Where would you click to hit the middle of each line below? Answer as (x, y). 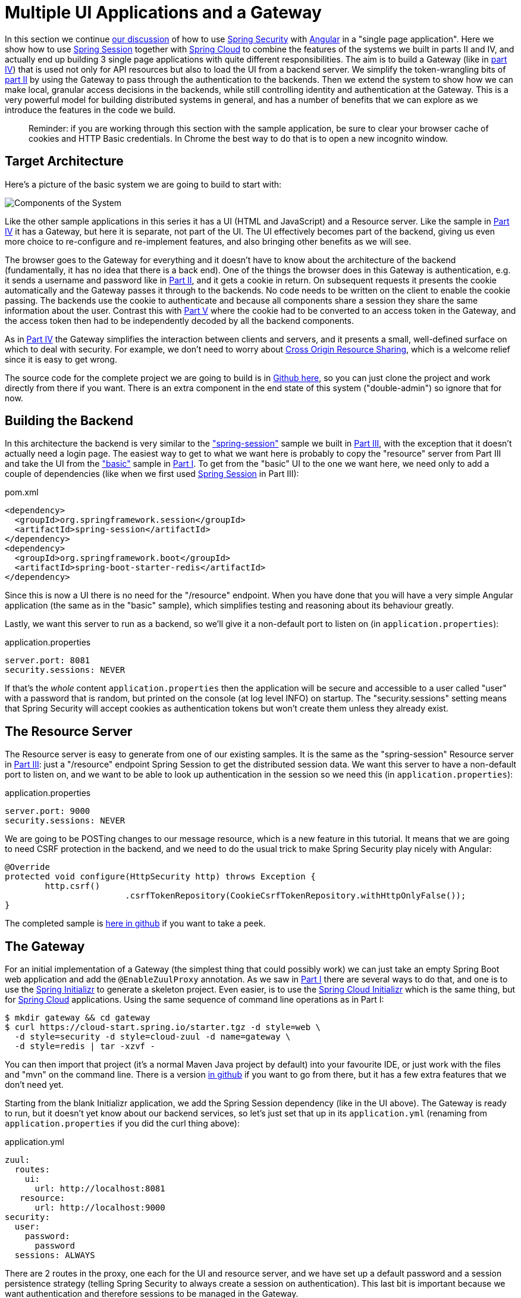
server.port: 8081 (48, 661)
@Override (27, 867)
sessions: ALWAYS (55, 1255)
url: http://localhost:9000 (100, 1208)
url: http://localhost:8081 (100, 1189)
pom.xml (22, 492)
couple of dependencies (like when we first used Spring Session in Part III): (152, 474)
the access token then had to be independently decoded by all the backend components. (179, 320)
